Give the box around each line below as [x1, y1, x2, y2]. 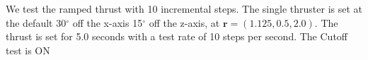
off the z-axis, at [149, 15, 220, 30]
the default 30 [6, 15, 67, 30]
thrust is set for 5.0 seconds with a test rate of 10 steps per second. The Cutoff [6, 29, 347, 44]
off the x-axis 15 [72, 15, 143, 30]
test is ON [6, 42, 50, 57]
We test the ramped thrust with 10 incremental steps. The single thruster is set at [6, 1, 362, 16]
